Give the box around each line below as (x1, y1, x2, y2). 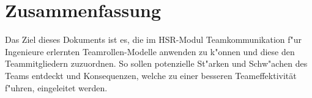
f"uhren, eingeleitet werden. (5, 81, 108, 94)
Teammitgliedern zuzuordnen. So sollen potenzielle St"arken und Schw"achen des (5, 57, 308, 70)
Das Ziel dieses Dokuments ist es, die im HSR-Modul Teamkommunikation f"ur (5, 33, 302, 46)
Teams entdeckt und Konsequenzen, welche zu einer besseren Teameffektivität (5, 69, 297, 81)
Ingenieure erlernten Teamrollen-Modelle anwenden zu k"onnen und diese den (5, 45, 295, 58)
